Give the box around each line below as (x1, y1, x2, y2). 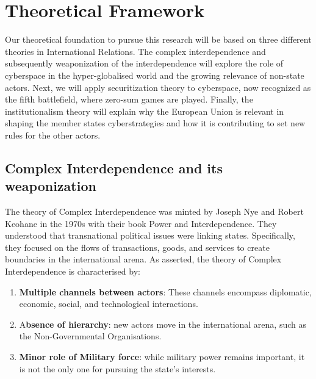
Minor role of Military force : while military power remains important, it (19, 350, 305, 363)
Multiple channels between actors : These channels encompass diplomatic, (19, 285, 312, 298)
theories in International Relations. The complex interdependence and (5, 45, 266, 57)
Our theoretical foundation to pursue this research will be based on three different (5, 33, 312, 46)
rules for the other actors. (5, 128, 101, 141)
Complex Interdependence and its (5, 158, 223, 177)
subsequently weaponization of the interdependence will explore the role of (5, 57, 284, 70)
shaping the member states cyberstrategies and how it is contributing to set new (5, 117, 306, 129)
